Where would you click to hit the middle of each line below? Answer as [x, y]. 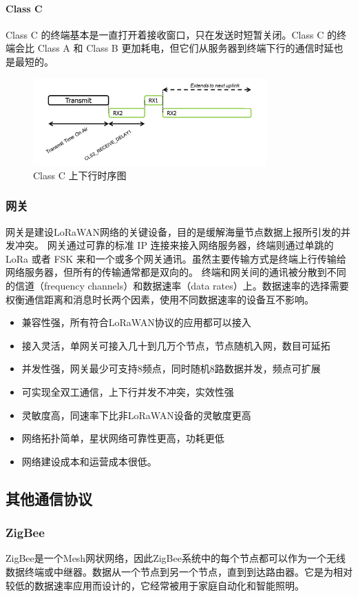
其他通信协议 [49, 498]
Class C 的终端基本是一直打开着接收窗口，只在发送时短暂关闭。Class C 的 [171, 34]
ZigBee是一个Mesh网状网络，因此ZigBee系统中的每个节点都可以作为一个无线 [176, 558]
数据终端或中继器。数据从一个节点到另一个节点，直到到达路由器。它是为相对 [179, 571]
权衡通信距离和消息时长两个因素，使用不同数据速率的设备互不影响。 [160, 299]
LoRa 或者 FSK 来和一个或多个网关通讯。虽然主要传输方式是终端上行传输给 [176, 258]
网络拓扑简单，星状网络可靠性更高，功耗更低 [123, 438]
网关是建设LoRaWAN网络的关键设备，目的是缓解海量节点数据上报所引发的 [173, 231]
